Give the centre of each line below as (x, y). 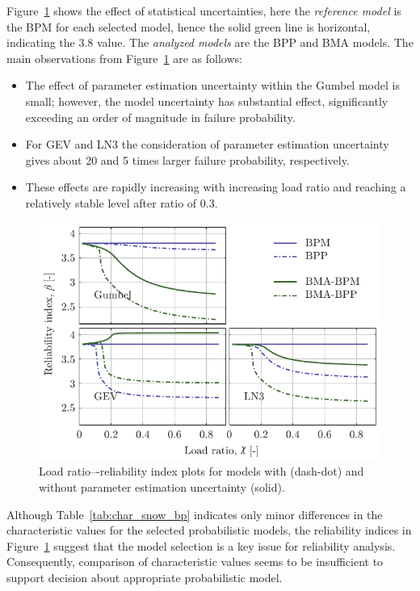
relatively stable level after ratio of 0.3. (122, 202)
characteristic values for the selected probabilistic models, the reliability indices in (209, 530)
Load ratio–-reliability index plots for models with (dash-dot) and (202, 471)
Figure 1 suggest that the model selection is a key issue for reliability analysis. (201, 545)
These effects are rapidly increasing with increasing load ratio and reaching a (216, 187)
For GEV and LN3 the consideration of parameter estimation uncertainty (207, 144)
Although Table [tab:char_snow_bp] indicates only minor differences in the (195, 514)
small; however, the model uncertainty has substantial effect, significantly (207, 101)
